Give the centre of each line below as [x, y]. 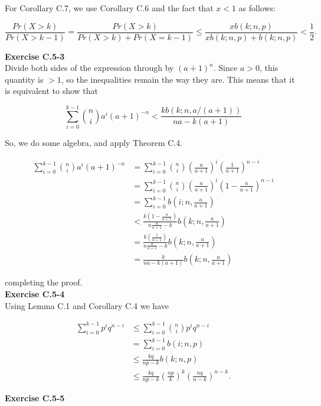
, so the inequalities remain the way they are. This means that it [178, 79]
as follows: [257, 8]
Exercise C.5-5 [35, 398]
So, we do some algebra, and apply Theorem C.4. [94, 143]
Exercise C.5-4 [35, 294]
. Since [225, 68]
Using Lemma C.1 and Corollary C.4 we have [87, 305]
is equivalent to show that [52, 91]
